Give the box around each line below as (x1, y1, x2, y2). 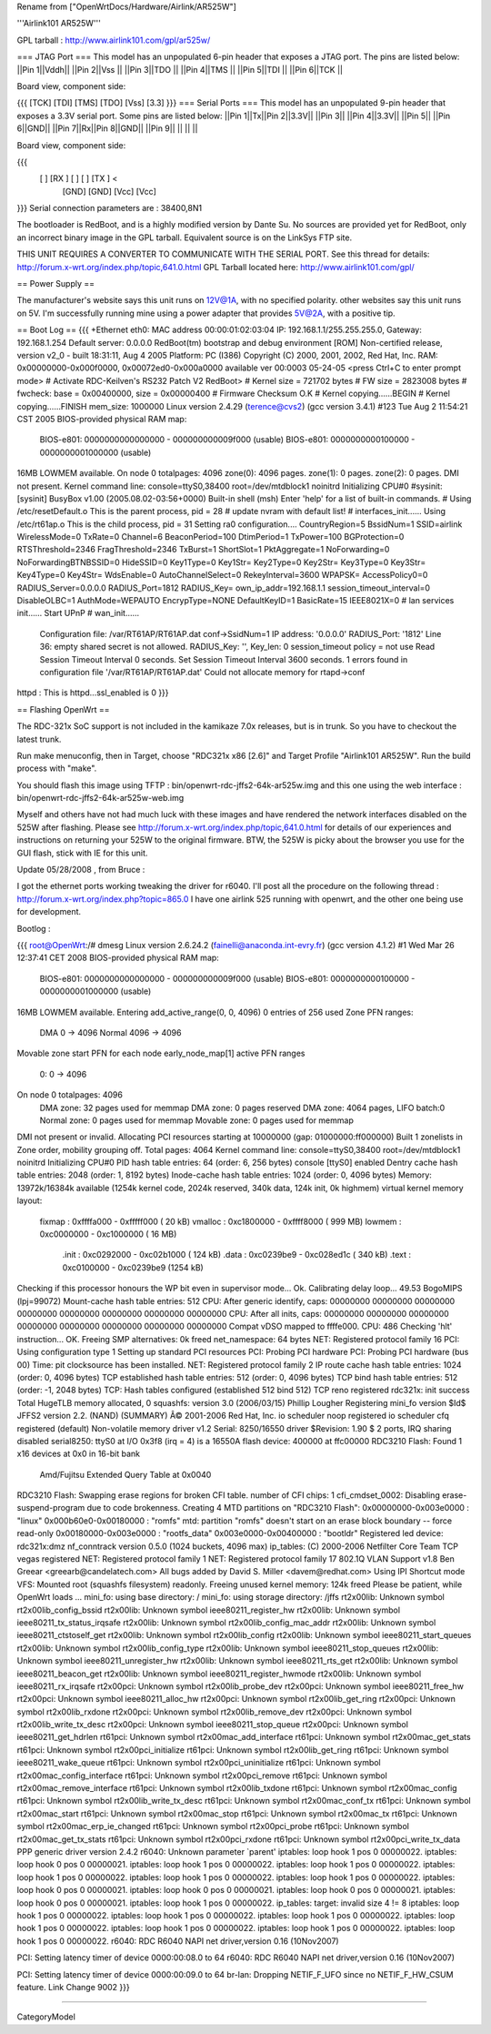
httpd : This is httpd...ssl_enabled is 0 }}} (16, 687, 169, 698)
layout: (16, 1195, 43, 1206)
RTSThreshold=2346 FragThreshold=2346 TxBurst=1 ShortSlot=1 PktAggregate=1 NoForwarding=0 (16, 544, 390, 555)
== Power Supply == (16, 278, 95, 289)
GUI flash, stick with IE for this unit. (16, 847, 148, 858)
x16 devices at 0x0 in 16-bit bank (16, 1448, 141, 1460)
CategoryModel (16, 2011, 76, 2022)
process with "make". (16, 763, 97, 774)
